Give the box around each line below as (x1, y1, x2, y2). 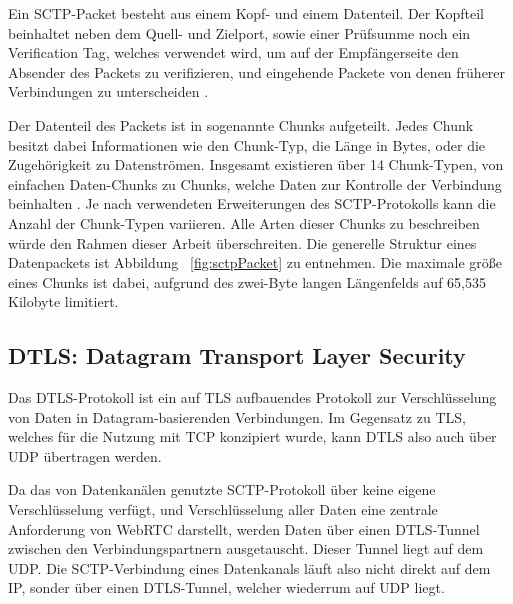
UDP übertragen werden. (8, 445, 162, 466)
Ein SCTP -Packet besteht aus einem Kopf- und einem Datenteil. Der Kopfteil (8, 3, 485, 23)
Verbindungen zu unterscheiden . (8, 81, 209, 102)
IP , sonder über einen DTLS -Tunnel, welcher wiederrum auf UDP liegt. (8, 577, 445, 598)
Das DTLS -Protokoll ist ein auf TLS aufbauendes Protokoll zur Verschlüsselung (8, 387, 497, 408)
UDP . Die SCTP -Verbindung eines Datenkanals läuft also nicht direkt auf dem (8, 557, 491, 578)
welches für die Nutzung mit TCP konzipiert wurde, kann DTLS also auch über (8, 426, 497, 447)
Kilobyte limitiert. (8, 291, 119, 312)
